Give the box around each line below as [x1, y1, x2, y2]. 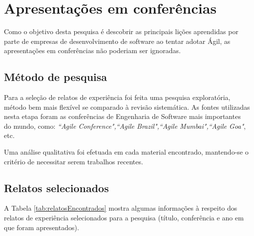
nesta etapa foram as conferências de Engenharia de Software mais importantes [4, 111, 241, 121]
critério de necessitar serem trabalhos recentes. [4, 156, 143, 166]
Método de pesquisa [4, 69, 107, 84]
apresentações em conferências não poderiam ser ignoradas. [4, 45, 181, 56]
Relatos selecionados [4, 180, 109, 195]
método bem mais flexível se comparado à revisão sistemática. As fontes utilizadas [4, 101, 250, 112]
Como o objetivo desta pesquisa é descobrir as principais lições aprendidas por [4, 26, 238, 37]
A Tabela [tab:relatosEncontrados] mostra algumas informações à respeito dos [4, 203, 237, 213]
